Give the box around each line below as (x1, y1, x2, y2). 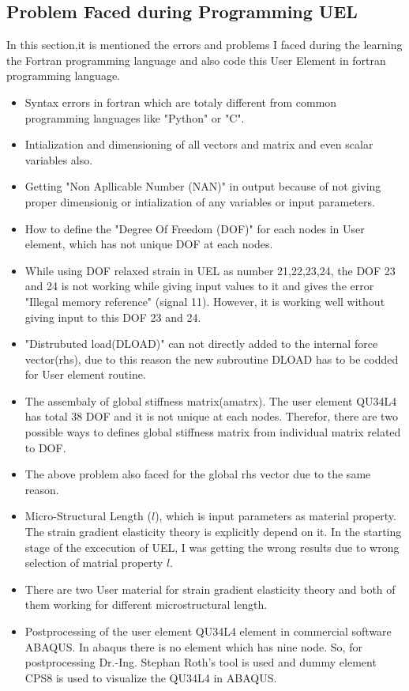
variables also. (24, 151, 93, 168)
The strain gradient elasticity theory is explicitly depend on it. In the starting (24, 523, 402, 540)
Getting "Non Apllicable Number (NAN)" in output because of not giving (24, 178, 381, 194)
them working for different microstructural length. (24, 596, 268, 613)
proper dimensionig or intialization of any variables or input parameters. (24, 193, 375, 210)
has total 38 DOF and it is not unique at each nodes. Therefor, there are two (24, 408, 398, 425)
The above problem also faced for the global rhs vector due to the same (24, 466, 371, 482)
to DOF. (24, 439, 66, 455)
